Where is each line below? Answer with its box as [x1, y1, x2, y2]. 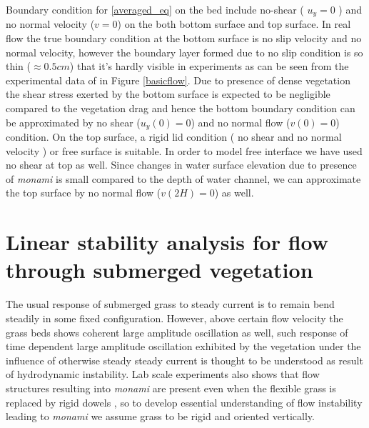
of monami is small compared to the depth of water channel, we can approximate [6, 171, 361, 186]
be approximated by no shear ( [6, 114, 141, 129]
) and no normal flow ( [191, 114, 290, 129]
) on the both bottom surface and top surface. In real [117, 16, 351, 31]
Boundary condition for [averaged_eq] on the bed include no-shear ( [6, 2, 304, 16]
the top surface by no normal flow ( [6, 185, 161, 200]
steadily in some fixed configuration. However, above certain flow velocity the [6, 310, 343, 325]
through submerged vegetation [6, 255, 313, 284]
